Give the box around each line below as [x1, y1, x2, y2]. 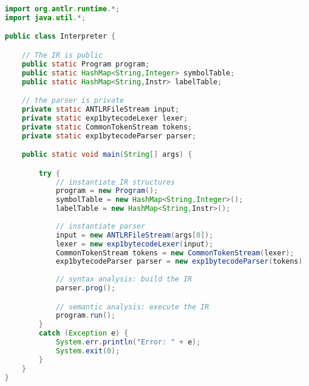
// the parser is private [21, 96, 124, 105]
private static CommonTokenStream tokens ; [21, 122, 193, 131]
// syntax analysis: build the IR [55, 275, 192, 284]
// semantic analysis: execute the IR [55, 302, 209, 311]
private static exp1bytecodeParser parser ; [21, 131, 197, 140]
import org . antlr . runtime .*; [5, 5, 120, 13]
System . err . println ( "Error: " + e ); [55, 338, 201, 347]
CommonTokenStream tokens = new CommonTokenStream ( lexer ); [55, 248, 294, 257]
